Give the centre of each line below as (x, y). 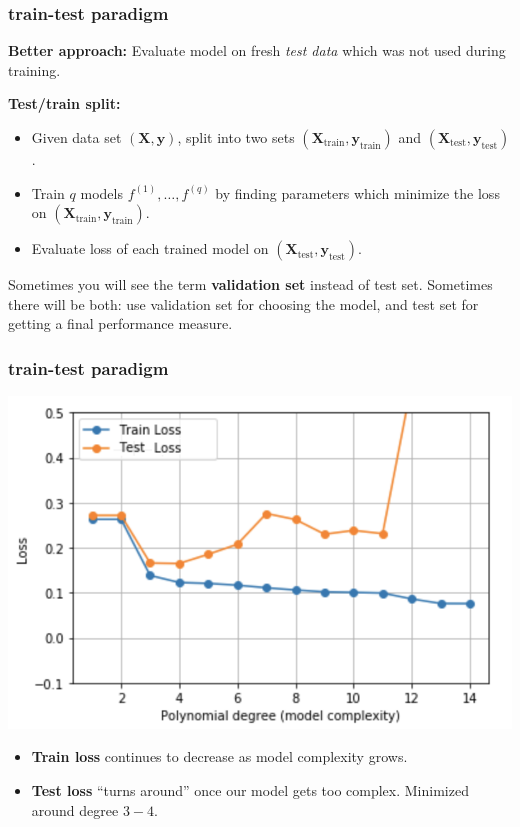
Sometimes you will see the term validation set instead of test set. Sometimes (250, 284)
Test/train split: (64, 103)
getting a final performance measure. (120, 323)
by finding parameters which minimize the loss (357, 192)
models (101, 192)
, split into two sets (236, 137)
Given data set (76, 137)
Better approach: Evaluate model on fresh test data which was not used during (257, 50)
